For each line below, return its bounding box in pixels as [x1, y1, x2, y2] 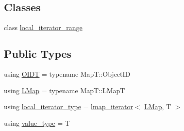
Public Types [4, 46, 72, 61]
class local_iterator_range [4, 22, 83, 33]
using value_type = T [4, 117, 70, 128]
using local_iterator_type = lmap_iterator [4, 101, 133, 112]
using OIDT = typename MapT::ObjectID [4, 69, 131, 79]
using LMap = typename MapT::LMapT [4, 85, 125, 95]
